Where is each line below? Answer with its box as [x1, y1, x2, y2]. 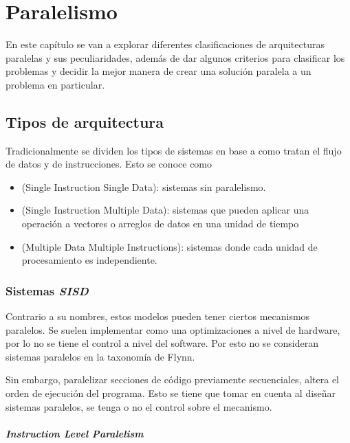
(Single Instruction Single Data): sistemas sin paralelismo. [21, 179, 266, 194]
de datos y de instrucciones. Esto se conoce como [6, 157, 212, 171]
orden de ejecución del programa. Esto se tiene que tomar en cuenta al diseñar [6, 386, 336, 400]
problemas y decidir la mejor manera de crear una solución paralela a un [6, 64, 311, 78]
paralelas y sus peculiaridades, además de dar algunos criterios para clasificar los [6, 50, 345, 65]
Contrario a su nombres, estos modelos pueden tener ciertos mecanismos [6, 309, 310, 323]
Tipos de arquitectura [6, 111, 164, 132]
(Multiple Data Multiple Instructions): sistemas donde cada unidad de [21, 239, 318, 253]
